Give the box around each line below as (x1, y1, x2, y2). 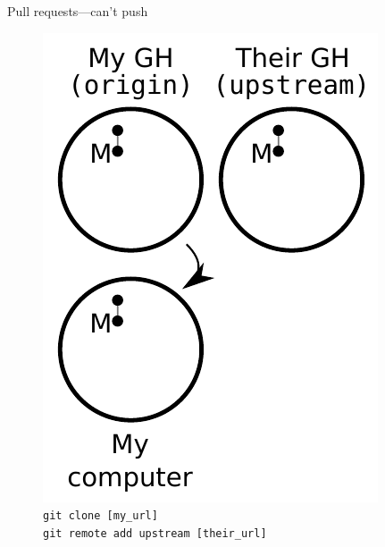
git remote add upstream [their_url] (43, 526, 267, 540)
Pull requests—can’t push (7, 2, 148, 20)
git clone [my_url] (43, 509, 158, 523)
